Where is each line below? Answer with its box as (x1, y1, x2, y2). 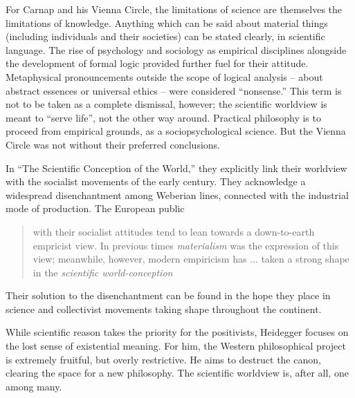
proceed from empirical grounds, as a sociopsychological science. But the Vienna (6, 124, 346, 138)
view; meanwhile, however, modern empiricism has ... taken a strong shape (33, 252, 349, 266)
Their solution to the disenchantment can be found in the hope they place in (6, 288, 331, 303)
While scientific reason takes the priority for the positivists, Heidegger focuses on (6, 325, 349, 339)
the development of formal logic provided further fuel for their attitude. (6, 56, 309, 70)
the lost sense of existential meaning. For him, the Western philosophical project (6, 339, 346, 353)
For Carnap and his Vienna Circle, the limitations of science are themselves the (6, 2, 343, 16)
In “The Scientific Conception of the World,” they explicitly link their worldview (6, 160, 347, 175)
